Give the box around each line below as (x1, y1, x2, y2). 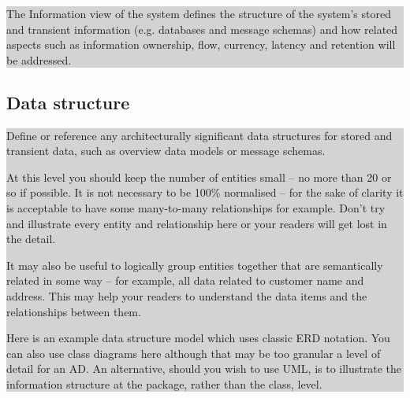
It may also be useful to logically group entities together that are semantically (6, 256, 383, 273)
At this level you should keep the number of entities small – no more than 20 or (6, 168, 392, 185)
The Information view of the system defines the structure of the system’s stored (6, 6, 391, 21)
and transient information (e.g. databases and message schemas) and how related (6, 20, 398, 37)
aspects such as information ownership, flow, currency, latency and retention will (6, 36, 396, 53)
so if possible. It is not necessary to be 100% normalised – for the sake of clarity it (6, 184, 404, 201)
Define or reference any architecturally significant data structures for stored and (6, 127, 393, 143)
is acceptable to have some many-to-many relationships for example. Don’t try (6, 199, 386, 216)
